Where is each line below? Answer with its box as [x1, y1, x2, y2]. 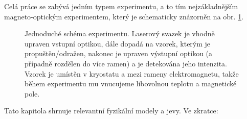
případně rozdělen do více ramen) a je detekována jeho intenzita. [25, 58, 228, 68]
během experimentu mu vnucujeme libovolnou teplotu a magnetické [25, 78, 237, 89]
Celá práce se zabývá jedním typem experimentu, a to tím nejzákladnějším [4, 1, 238, 11]
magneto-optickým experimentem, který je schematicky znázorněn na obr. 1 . [4, 11, 244, 21]
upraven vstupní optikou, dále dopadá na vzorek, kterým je [25, 38, 211, 49]
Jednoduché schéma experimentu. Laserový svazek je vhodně [25, 28, 215, 39]
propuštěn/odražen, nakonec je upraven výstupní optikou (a [25, 48, 213, 59]
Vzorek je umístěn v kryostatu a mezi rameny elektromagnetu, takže [25, 68, 239, 79]
